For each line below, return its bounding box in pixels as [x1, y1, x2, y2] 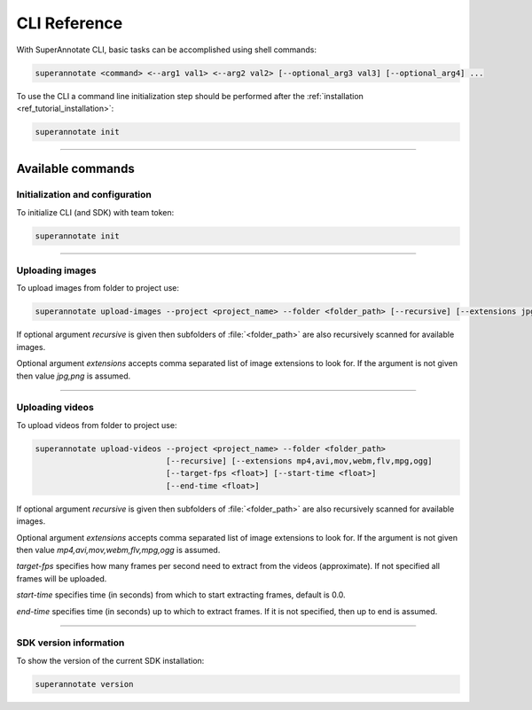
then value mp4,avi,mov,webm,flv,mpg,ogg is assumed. [16, 544, 221, 555]
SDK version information [16, 636, 125, 649]
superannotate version [35, 679, 134, 689]
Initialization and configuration [16, 189, 153, 201]
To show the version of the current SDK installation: [16, 655, 205, 666]
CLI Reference [16, 13, 123, 33]
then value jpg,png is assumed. [16, 371, 131, 381]
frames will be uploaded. [16, 573, 107, 584]
